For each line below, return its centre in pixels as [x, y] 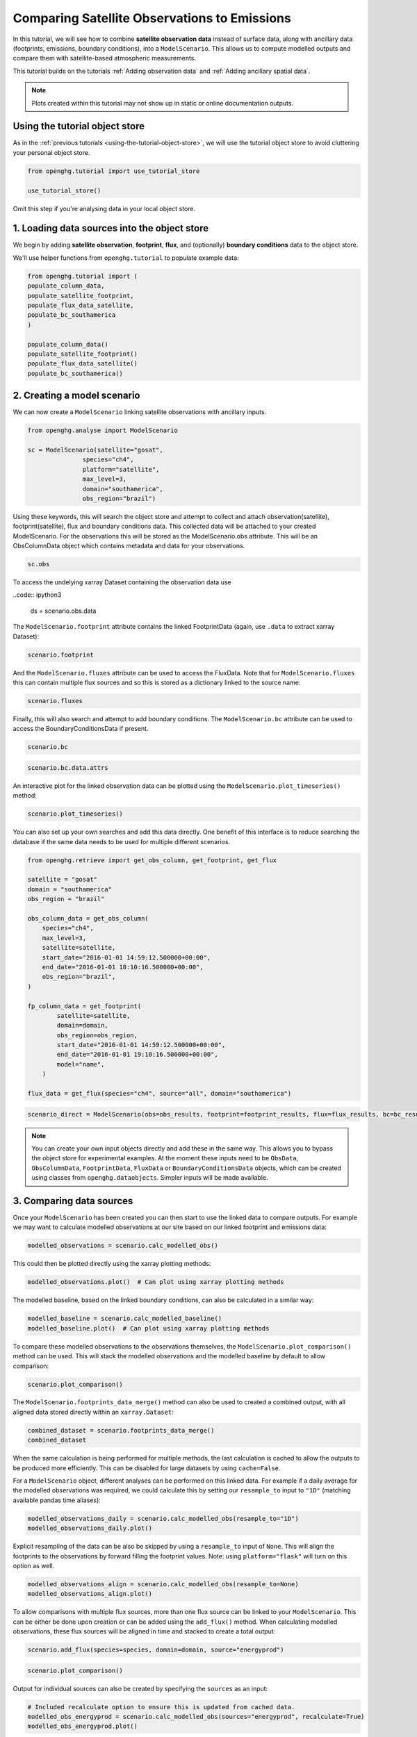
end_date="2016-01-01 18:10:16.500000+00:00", [123, 967]
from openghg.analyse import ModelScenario [103, 430]
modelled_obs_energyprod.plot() [83, 1726]
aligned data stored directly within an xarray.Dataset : [93, 1412]
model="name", [81, 1064]
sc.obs [39, 564]
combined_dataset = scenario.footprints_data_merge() [121, 1430]
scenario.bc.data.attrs [68, 767]
